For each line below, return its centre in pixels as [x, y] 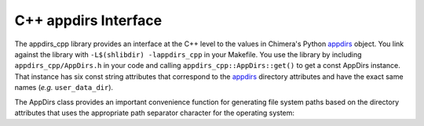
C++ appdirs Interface [88, 20]
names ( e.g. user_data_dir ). [64, 88]
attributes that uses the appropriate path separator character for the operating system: [154, 113]
